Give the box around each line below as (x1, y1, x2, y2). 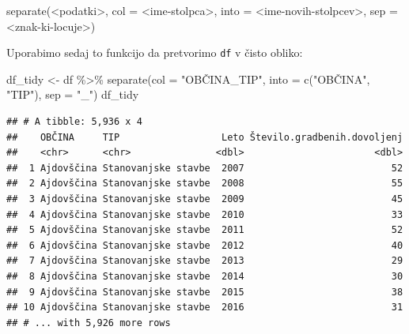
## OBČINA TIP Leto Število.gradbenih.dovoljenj (6, 131, 403, 143)
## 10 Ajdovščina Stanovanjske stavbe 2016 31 (6, 302, 403, 313)
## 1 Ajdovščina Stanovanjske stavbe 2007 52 (6, 162, 403, 174)
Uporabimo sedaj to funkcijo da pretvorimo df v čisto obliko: (6, 44, 303, 61)
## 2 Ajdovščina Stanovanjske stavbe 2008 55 (6, 178, 403, 190)
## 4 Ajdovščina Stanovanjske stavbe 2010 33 (6, 208, 403, 220)
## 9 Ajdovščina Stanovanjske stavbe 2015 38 (6, 286, 403, 298)
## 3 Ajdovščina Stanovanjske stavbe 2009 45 (6, 193, 403, 205)
